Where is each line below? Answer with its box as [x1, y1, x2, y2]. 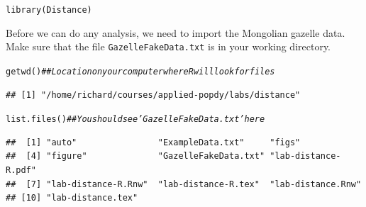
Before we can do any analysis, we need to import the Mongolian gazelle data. [6, 25, 345, 40]
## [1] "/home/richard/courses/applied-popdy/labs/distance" [6, 89, 301, 100]
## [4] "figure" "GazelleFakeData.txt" [6, 151, 265, 162]
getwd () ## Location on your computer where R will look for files [6, 66, 275, 77]
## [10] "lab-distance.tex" [6, 193, 138, 203]
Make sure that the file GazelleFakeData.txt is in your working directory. [6, 39, 331, 54]
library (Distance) [6, 5, 92, 15]
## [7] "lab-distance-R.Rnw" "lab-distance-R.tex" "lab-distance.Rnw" [6, 179, 362, 189]
